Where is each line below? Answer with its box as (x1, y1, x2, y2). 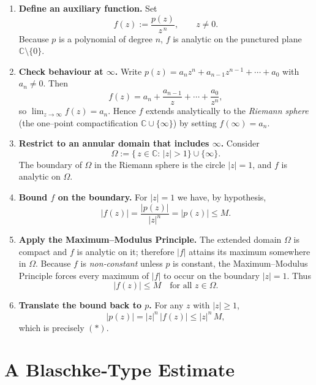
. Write (115, 64, 142, 77)
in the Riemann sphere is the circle (94, 158, 225, 170)
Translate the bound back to (18, 299, 141, 311)
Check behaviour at (18, 64, 103, 77)
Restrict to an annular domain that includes (18, 137, 209, 150)
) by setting (173, 116, 217, 129)
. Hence (108, 104, 136, 117)
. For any (149, 299, 184, 311)
